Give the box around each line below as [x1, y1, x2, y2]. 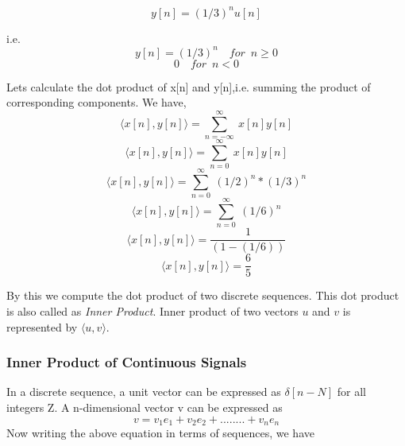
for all [337, 383, 366, 400]
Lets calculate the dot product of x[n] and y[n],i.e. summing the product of [6, 78, 371, 95]
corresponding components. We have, [6, 94, 187, 111]
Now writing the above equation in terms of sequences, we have [6, 425, 314, 441]
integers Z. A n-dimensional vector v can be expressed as [6, 399, 283, 416]
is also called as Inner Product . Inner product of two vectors [6, 303, 299, 320]
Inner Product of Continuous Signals [6, 352, 247, 372]
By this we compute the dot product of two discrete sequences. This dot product [6, 287, 399, 304]
